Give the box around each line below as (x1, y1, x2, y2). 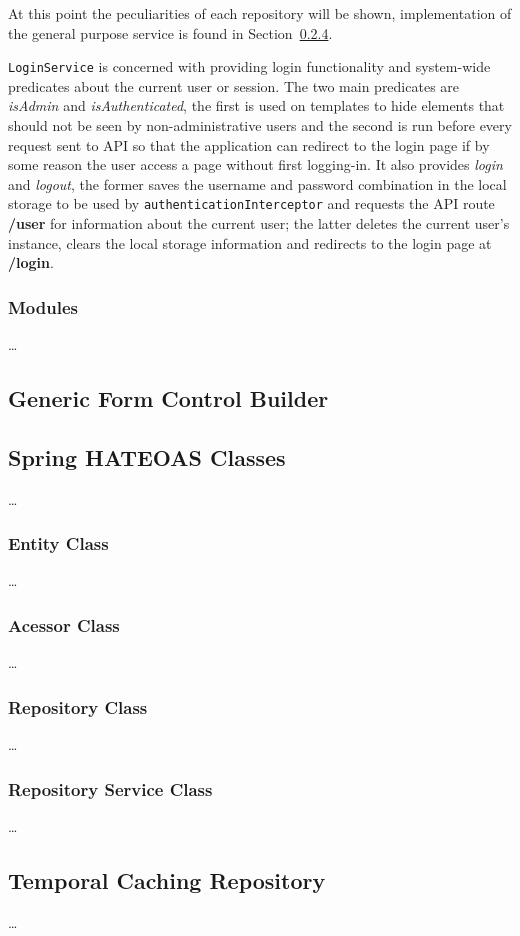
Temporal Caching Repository (8, 864, 326, 895)
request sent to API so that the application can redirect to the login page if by (8, 134, 490, 155)
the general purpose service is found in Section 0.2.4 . (8, 22, 333, 43)
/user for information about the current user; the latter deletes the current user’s (8, 213, 510, 234)
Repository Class (8, 694, 148, 719)
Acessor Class (8, 612, 120, 637)
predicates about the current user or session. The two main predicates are (8, 75, 460, 96)
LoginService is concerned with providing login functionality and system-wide (8, 56, 491, 77)
